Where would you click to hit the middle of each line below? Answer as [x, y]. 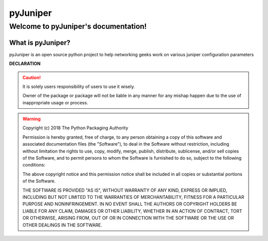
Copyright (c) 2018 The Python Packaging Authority [75, 128]
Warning [32, 119]
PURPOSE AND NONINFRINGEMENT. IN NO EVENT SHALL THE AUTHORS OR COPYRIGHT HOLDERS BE [130, 204]
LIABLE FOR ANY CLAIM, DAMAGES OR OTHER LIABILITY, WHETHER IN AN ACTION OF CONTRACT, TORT [133, 211]
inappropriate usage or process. [55, 102]
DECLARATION [25, 64]
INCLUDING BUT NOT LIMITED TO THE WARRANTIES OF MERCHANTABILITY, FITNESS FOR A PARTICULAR [133, 197]
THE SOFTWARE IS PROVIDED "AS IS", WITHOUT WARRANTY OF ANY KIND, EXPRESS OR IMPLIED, [125, 190]
